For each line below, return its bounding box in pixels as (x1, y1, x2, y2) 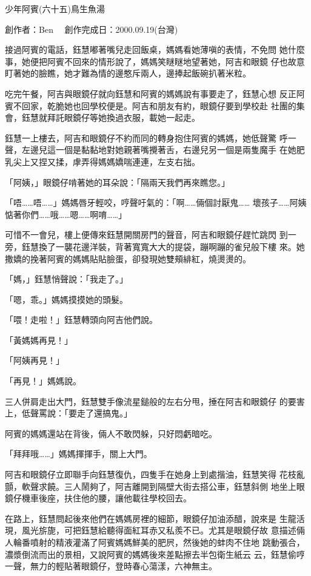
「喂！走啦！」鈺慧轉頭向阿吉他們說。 (5, 313, 158, 326)
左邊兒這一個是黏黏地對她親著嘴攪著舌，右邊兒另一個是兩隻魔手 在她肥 (21, 143, 305, 156)
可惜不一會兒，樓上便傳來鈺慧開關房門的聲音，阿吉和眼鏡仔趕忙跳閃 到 (5, 228, 288, 241)
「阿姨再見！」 (5, 354, 64, 367)
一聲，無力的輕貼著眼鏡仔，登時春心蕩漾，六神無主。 (5, 560, 217, 572)
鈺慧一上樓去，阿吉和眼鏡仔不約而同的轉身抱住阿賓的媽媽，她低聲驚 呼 (5, 131, 288, 144)
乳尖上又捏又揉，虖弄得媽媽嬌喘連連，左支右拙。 (5, 155, 200, 168)
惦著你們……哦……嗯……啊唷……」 (5, 208, 127, 220)
